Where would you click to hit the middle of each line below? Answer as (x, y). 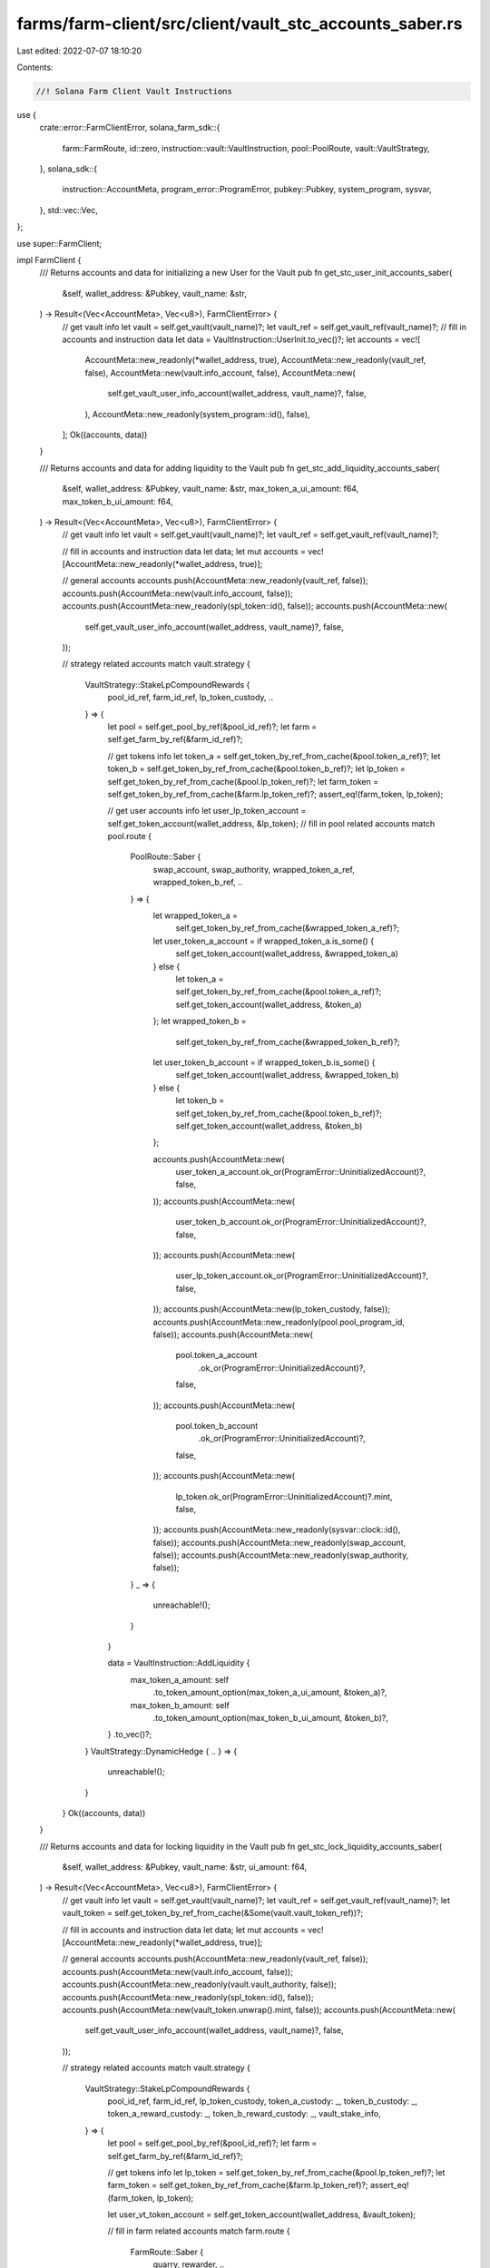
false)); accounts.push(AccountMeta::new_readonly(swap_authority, (281, 1555)
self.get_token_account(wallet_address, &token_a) (269, 1004)
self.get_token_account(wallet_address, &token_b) (269, 1126)
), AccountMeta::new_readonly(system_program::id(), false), (197, 414)
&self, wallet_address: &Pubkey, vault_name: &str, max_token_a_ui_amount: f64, (211, 489)
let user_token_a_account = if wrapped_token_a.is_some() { (264, 941)
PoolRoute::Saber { (166, 856)
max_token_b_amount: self (180, 1705)
